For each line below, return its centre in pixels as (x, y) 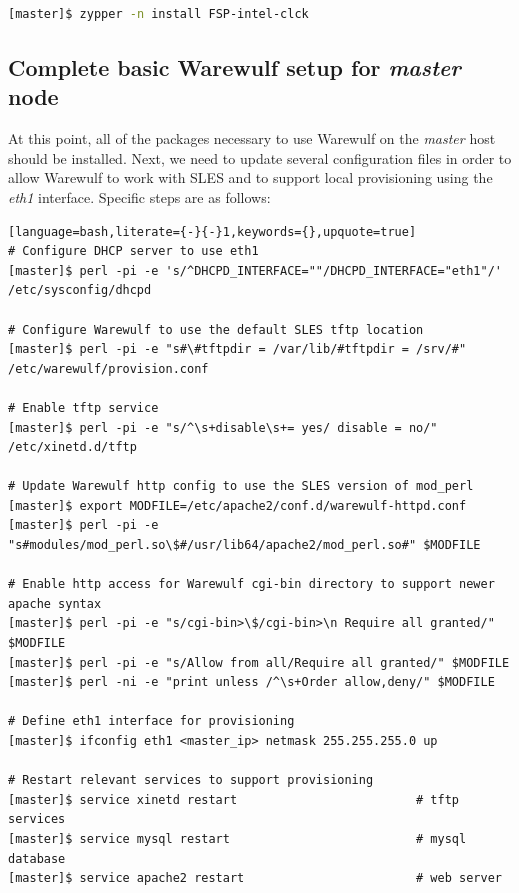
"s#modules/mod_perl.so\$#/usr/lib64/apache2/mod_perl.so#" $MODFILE (244, 545)
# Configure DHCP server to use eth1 (133, 251)
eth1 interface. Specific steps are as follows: (139, 196)
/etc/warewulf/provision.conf (108, 368)
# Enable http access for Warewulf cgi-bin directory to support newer (251, 584)
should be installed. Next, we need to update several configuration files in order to (260, 157)
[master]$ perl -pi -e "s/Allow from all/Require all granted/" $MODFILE (259, 662)
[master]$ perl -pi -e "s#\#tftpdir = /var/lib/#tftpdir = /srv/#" (237, 349)
